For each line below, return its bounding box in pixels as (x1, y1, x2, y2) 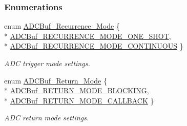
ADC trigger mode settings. (4, 58, 90, 68)
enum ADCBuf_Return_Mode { (4, 75, 107, 86)
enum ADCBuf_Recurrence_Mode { (4, 20, 120, 31)
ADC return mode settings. (4, 112, 89, 123)
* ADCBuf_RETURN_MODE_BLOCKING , (4, 85, 149, 96)
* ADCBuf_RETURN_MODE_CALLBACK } (4, 95, 154, 106)
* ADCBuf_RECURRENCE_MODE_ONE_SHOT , (4, 30, 171, 41)
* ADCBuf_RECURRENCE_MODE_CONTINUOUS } (4, 40, 183, 51)
